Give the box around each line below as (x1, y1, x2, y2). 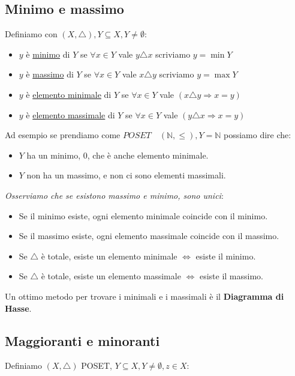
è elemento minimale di (26, 88, 112, 100)
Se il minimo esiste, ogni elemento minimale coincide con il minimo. (19, 209, 268, 222)
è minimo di (26, 47, 70, 60)
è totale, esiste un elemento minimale (41, 249, 177, 262)
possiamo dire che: (224, 129, 291, 141)
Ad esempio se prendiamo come (5, 129, 121, 141)
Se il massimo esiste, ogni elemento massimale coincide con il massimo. (19, 229, 279, 242)
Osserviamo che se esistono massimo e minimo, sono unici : (5, 189, 224, 201)
